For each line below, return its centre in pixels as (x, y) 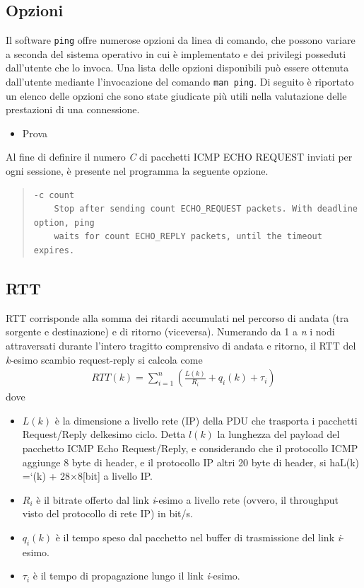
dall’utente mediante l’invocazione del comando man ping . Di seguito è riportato (180, 82)
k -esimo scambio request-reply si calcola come (104, 359)
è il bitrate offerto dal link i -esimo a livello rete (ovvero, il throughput (187, 499)
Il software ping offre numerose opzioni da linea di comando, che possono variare (181, 40)
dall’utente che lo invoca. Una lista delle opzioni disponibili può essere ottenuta (177, 68)
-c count (54, 195)
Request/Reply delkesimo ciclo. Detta (104, 434)
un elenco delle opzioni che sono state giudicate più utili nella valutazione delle (176, 95)
